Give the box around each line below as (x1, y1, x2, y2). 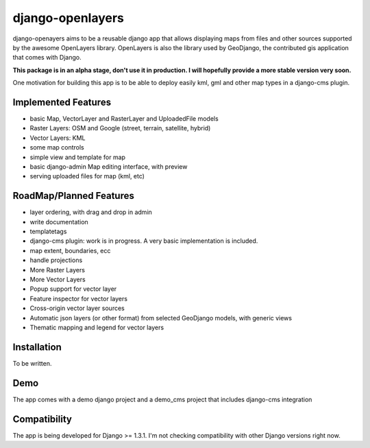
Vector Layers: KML (29, 134, 86, 142)
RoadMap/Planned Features (12, 190, 135, 202)
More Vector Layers (29, 275, 86, 283)
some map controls (29, 143, 85, 152)
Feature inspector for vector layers (29, 294, 128, 303)
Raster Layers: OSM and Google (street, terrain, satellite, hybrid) (29, 124, 211, 132)
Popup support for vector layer (29, 285, 117, 293)
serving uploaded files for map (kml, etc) (29, 172, 145, 180)
